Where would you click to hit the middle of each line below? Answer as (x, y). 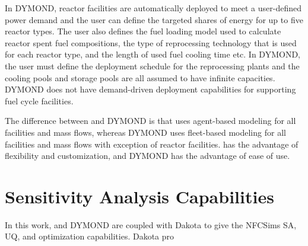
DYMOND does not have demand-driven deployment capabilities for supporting (150, 89)
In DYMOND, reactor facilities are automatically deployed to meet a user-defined (153, 8)
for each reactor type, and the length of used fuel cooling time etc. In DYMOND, (153, 54)
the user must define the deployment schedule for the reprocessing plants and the (152, 66)
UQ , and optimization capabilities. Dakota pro (90, 236)
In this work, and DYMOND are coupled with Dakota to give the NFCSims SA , (151, 224)
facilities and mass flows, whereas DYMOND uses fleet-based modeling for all (145, 132)
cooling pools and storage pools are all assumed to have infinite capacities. (140, 77)
